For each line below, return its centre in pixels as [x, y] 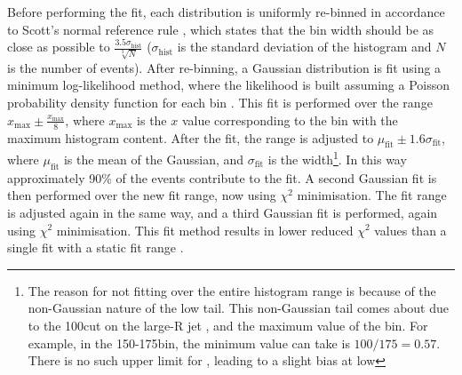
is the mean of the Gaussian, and [154, 159]
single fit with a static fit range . [96, 247]
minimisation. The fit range [372, 195]
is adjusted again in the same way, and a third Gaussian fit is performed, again [223, 212]
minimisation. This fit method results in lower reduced [205, 230]
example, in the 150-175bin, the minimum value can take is [189, 343]
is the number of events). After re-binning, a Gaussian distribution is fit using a [224, 67]
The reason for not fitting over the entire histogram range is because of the [232, 290]
